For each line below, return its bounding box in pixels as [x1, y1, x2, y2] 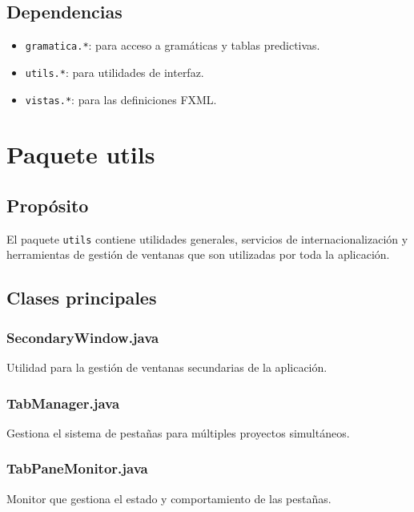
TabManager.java [6, 393, 120, 413]
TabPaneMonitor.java [6, 458, 148, 478]
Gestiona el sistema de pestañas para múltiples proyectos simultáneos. [6, 424, 350, 441]
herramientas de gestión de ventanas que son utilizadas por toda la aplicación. [6, 246, 390, 263]
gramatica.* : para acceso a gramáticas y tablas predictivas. [25, 37, 320, 54]
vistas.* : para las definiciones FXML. [25, 91, 217, 107]
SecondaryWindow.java [6, 327, 159, 347]
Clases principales [6, 285, 157, 310]
